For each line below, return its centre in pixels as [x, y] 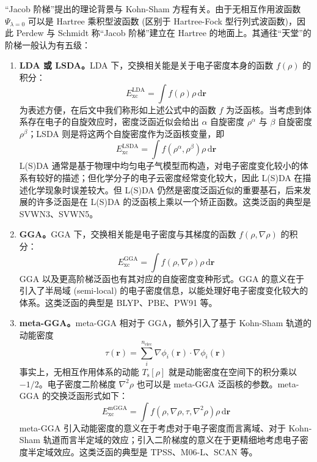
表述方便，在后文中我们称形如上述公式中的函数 [122, 109]
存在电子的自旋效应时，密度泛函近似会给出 [113, 121]
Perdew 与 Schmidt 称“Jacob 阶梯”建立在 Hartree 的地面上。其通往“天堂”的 [164, 33]
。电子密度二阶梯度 [77, 383]
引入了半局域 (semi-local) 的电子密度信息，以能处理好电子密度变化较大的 [164, 290]
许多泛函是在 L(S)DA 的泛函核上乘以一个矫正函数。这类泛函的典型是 [174, 202]
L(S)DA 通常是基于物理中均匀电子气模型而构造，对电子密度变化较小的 [159, 166]
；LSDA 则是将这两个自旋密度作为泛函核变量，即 [126, 133]
